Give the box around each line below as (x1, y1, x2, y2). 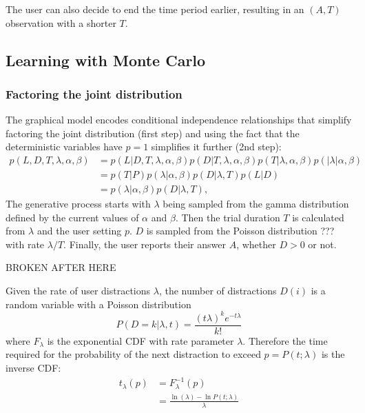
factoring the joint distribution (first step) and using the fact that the (6, 125, 300, 140)
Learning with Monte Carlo (6, 49, 206, 70)
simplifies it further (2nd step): (151, 139, 282, 154)
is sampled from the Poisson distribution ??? (146, 223, 335, 238)
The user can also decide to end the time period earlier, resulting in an (6, 2, 304, 16)
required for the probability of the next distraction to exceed (6, 347, 261, 361)
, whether (236, 236, 276, 251)
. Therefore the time (242, 333, 328, 347)
